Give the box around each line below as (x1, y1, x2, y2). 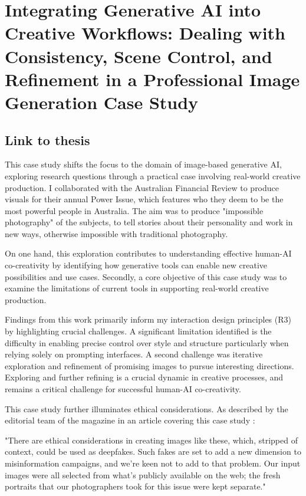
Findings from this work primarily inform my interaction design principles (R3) (5, 313, 291, 326)
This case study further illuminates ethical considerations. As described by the (5, 402, 288, 415)
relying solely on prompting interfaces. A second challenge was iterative (5, 348, 263, 360)
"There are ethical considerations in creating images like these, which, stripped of (5, 433, 298, 446)
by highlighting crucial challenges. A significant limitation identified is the (5, 325, 272, 337)
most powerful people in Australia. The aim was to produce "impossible (5, 204, 264, 216)
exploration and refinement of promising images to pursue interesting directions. (5, 359, 294, 372)
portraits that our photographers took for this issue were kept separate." (5, 480, 266, 492)
